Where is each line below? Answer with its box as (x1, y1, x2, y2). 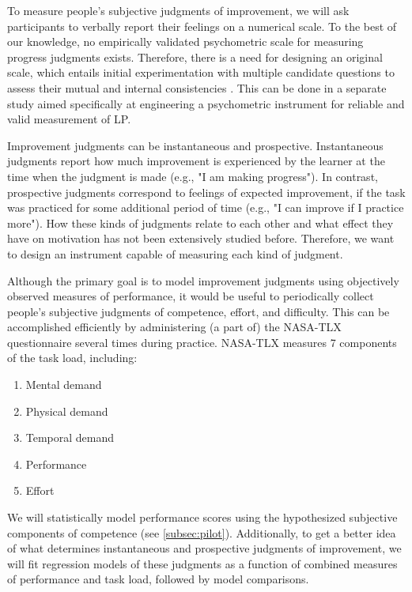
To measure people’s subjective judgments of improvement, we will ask (7, 2, 350, 18)
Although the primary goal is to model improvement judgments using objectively (7, 272, 399, 288)
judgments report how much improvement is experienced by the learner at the (7, 153, 385, 169)
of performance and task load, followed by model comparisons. (7, 571, 309, 587)
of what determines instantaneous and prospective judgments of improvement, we (7, 540, 402, 556)
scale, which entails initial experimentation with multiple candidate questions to (7, 64, 395, 81)
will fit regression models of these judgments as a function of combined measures (7, 555, 398, 571)
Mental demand (25, 376, 102, 393)
